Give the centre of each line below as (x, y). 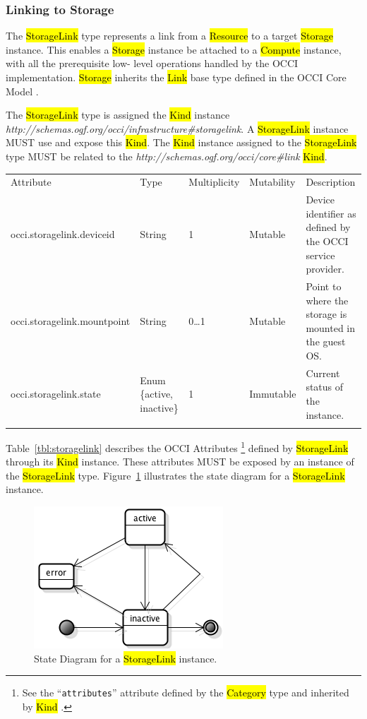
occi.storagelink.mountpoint (71, 320)
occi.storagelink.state (56, 394)
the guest (326, 341)
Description (331, 182)
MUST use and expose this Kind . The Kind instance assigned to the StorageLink (181, 142)
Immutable (273, 394)
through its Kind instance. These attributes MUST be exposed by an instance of (180, 462)
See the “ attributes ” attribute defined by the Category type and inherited (186, 693)
